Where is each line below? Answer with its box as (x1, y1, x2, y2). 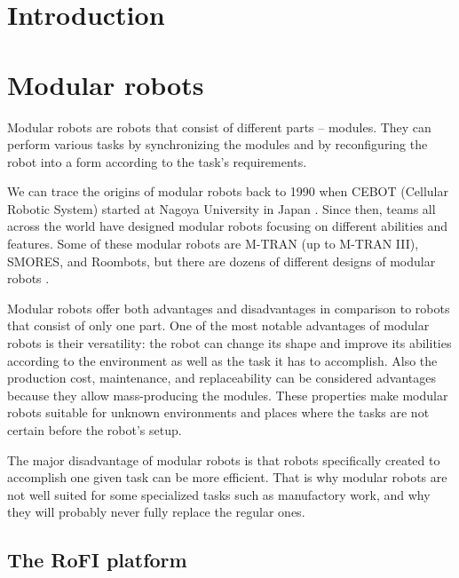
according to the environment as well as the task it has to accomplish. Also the (7, 351, 438, 369)
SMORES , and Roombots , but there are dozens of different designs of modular (7, 251, 436, 270)
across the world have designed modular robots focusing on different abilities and (7, 217, 448, 235)
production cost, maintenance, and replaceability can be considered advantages (7, 368, 436, 387)
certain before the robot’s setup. (7, 421, 182, 439)
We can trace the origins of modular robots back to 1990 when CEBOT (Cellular (7, 182, 448, 201)
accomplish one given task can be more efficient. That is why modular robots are (7, 468, 447, 487)
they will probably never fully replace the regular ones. (7, 503, 305, 521)
